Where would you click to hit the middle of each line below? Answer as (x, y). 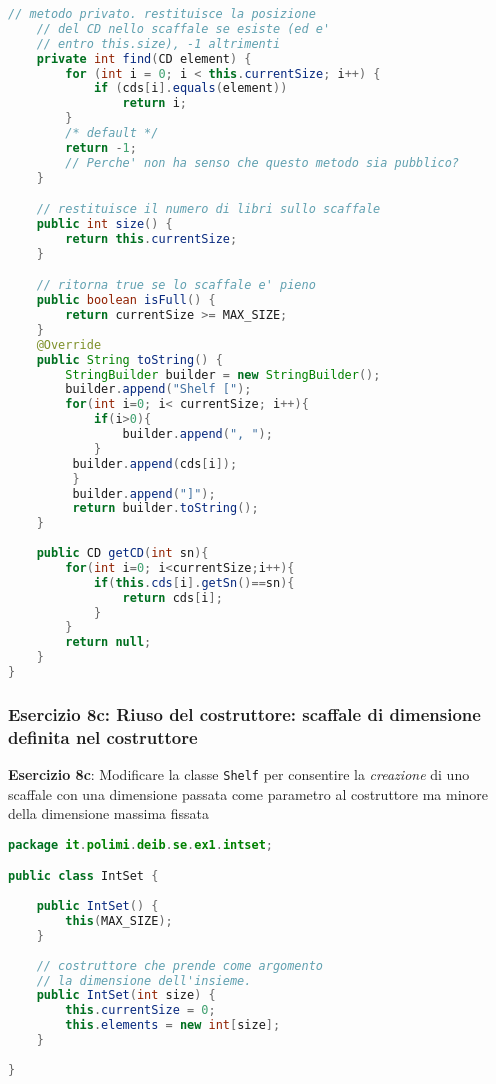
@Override (69, 344)
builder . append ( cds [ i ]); (155, 463)
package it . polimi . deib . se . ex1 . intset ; (140, 844)
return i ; (154, 103)
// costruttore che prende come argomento (179, 965)
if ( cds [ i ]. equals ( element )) (190, 88)
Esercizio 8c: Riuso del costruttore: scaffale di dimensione (244, 713)
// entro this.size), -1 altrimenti (158, 43)
